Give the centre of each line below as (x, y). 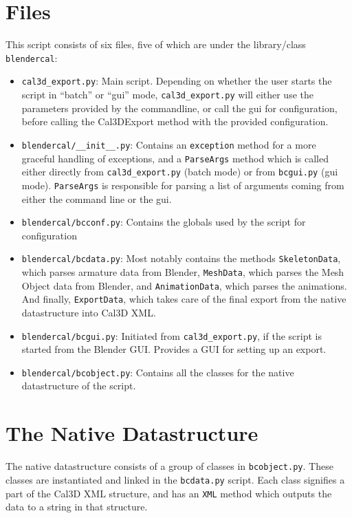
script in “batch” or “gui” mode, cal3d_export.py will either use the (167, 95)
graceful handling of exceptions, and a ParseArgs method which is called (175, 158)
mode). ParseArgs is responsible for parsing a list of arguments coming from (183, 185)
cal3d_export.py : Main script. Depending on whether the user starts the (177, 81)
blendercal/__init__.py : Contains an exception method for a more (169, 144)
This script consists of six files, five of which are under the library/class (156, 44)
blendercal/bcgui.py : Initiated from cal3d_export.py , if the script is (172, 335)
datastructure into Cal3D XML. (89, 312)
